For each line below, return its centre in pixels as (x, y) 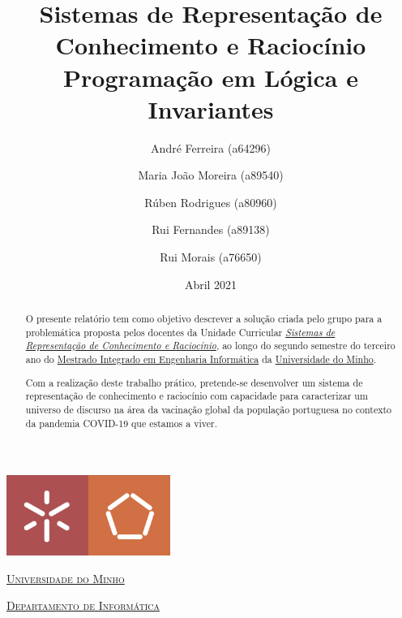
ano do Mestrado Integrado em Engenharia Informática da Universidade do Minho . (201, 359)
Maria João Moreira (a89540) (211, 175)
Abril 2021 (211, 284)
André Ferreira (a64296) (211, 147)
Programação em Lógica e (211, 77)
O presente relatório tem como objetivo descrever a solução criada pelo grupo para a (204, 319)
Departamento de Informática (83, 605)
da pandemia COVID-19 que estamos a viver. (121, 423)
